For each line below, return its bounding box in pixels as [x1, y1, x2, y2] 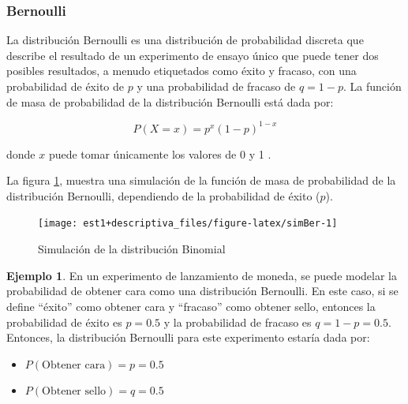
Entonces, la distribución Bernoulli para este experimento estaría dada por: [6, 329, 370, 346]
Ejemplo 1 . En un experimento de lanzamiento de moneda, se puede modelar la [6, 267, 398, 283]
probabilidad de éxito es [6, 313, 122, 330]
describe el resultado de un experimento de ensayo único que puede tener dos [6, 47, 379, 63]
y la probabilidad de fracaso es [163, 313, 312, 330]
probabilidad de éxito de [6, 78, 125, 94]
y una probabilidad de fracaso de [137, 78, 296, 94]
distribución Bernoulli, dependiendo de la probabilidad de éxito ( [6, 187, 320, 204]
